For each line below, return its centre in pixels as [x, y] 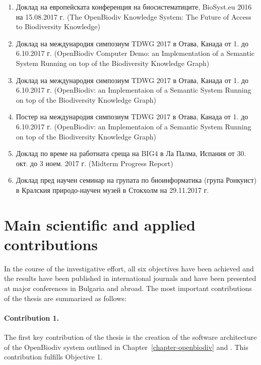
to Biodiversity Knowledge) [58, 26]
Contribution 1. [32, 317]
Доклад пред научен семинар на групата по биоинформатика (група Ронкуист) [136, 180]
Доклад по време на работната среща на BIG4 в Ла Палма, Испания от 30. [131, 153]
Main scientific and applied [100, 224]
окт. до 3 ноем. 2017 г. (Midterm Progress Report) [94, 163]
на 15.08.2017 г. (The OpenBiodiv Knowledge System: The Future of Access [134, 16]
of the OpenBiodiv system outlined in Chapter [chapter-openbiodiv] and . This [126, 347]
